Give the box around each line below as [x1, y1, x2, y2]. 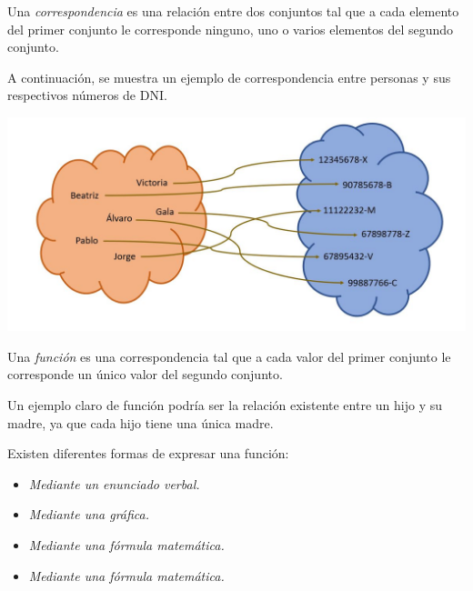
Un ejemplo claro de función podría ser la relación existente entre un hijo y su [7, 396, 442, 415]
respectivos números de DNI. [7, 85, 167, 105]
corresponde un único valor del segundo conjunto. [7, 365, 283, 384]
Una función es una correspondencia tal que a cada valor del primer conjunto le [7, 346, 451, 366]
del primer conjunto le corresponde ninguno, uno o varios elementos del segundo [7, 19, 454, 38]
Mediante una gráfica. [28, 505, 150, 524]
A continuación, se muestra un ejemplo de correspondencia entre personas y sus [7, 67, 451, 86]
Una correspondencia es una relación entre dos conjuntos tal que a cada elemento [7, 2, 459, 20]
